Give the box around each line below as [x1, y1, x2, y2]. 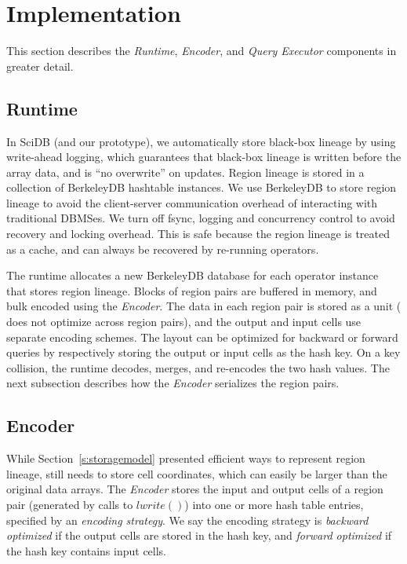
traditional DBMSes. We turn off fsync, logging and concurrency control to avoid [6, 210, 395, 226]
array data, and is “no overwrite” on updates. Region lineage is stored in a [6, 163, 365, 180]
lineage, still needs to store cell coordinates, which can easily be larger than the [6, 465, 387, 482]
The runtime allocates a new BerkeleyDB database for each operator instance [6, 267, 379, 284]
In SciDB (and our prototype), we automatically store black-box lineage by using [6, 133, 396, 149]
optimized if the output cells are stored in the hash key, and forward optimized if [6, 527, 392, 544]
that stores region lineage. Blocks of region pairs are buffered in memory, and [6, 282, 377, 298]
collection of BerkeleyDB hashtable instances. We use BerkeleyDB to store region [6, 179, 397, 196]
